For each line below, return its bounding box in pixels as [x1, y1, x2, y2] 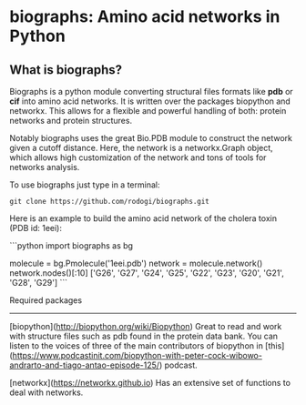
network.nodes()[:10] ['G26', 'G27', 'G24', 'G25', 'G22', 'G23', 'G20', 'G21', [9, 268, 284, 278]
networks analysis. [9, 162, 80, 172]
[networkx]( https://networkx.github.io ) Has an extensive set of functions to [9, 378, 291, 388]
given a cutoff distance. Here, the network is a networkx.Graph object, [9, 143, 273, 153]
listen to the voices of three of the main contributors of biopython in [9, 340, 264, 351]
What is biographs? [9, 62, 123, 77]
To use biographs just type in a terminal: [9, 179, 160, 190]
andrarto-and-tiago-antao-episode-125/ [9, 359, 160, 370]
